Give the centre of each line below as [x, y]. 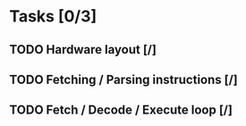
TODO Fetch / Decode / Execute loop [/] [121, 110]
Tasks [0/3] [53, 17]
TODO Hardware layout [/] [83, 50]
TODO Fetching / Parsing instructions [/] [124, 79]
